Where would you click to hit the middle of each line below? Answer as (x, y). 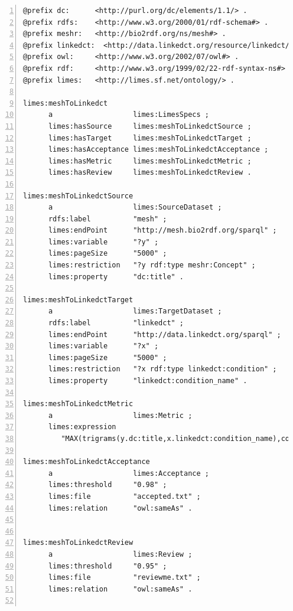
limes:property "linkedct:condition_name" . (148, 381)
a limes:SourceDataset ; (135, 208)
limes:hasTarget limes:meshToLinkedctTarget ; (150, 138)
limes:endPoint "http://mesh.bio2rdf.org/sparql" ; (162, 231)
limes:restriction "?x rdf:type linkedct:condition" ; (162, 369)
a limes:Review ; (120, 554)
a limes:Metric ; (120, 415)
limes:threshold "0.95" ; (108, 566)
